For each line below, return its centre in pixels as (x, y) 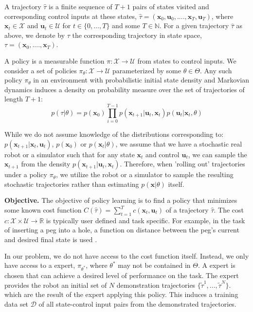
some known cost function (43, 210)
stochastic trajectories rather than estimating (72, 184)
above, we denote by (35, 35)
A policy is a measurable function (54, 60)
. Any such (216, 70)
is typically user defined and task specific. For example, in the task (145, 220)
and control (163, 154)
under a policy (26, 174)
